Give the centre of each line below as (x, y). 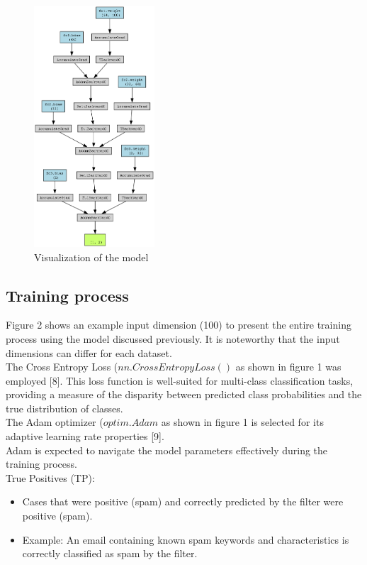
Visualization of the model (91, 257)
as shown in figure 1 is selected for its (242, 422)
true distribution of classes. (64, 408)
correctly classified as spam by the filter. (110, 553)
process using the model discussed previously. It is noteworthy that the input (173, 338)
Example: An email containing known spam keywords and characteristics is (186, 539)
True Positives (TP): (50, 477)
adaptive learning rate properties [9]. (85, 436)
